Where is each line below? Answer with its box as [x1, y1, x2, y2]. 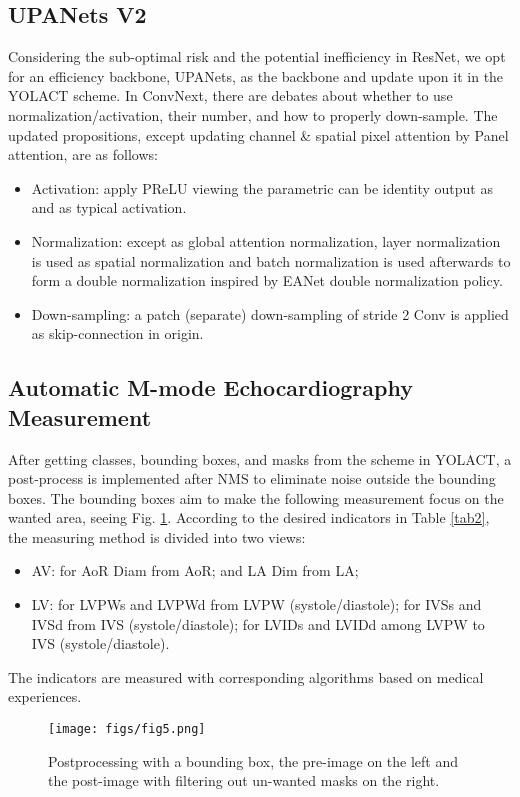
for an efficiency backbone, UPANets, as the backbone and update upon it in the [8, 65, 504, 86]
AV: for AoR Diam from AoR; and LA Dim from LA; [31, 560, 359, 581]
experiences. [8, 686, 82, 707]
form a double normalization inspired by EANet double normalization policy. [31, 270, 503, 291]
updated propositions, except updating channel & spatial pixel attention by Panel [8, 124, 509, 145]
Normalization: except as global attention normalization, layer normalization [31, 230, 501, 251]
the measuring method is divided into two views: [8, 526, 306, 547]
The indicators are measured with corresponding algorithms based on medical [8, 666, 484, 687]
